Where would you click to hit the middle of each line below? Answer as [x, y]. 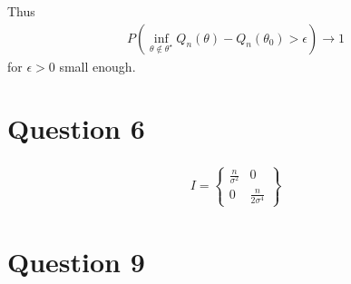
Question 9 [76, 262]
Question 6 [76, 128]
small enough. [97, 66]
